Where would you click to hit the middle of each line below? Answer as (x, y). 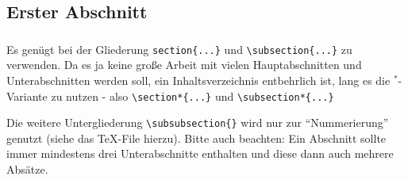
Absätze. (27, 169)
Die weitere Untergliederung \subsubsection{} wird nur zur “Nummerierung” (198, 123)
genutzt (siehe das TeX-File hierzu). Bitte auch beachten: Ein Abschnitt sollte (196, 138)
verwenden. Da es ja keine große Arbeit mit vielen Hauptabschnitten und (184, 65)
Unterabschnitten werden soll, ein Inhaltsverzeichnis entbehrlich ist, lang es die (198, 80)
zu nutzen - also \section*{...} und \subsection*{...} (192, 96)
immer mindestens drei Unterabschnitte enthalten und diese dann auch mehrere (200, 153)
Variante (27, 96)
